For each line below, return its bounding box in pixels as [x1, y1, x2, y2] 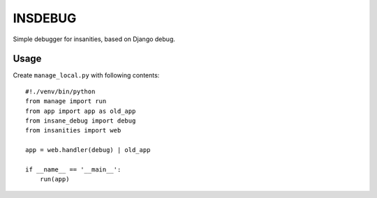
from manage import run [25, 98, 107, 105]
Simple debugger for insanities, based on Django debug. [13, 35, 176, 43]
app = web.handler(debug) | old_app [25, 146, 151, 154]
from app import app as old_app [25, 107, 136, 115]
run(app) [39, 175, 70, 183]
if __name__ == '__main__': [25, 165, 121, 174]
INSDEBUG [13, 10, 77, 26]
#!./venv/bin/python [25, 87, 96, 96]
